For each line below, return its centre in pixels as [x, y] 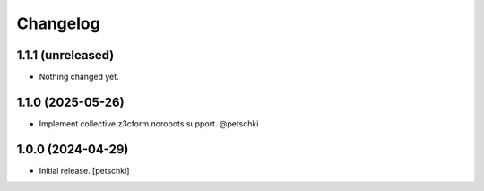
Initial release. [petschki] [84, 170]
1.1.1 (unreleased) [65, 55]
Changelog [58, 23]
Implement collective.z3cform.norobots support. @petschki [149, 123]
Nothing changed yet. [79, 77]
